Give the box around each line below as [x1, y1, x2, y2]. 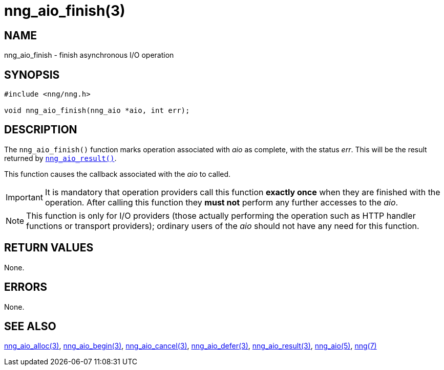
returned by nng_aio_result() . [4, 153, 117, 163]
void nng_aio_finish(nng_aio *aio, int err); [4, 106, 190, 115]
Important [6, 192, 43, 202]
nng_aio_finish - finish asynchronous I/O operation [4, 51, 174, 60]
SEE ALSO [4, 319, 56, 333]
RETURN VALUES [4, 241, 94, 255]
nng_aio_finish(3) [4, 2, 125, 19]
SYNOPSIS [4, 68, 60, 81]
